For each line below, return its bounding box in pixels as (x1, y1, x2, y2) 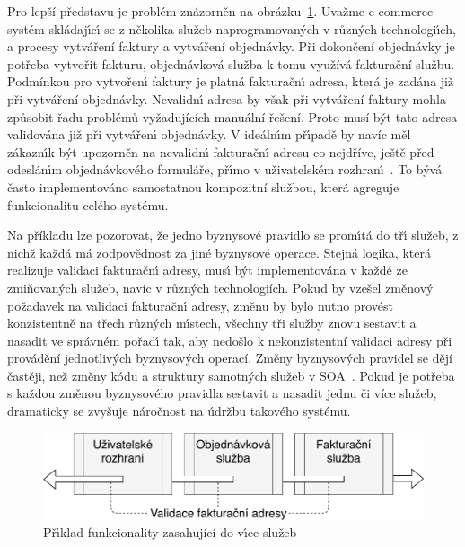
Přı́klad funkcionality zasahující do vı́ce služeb (43, 523, 297, 542)
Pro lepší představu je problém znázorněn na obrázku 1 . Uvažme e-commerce (7, 2, 434, 20)
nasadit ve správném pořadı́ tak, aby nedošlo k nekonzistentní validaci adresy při (7, 331, 452, 349)
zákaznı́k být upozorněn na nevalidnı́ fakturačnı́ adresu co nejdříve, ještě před (7, 142, 434, 161)
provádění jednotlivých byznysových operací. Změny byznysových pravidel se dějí (7, 348, 452, 367)
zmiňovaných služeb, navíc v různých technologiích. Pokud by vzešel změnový (7, 278, 434, 296)
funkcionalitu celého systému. (7, 195, 169, 214)
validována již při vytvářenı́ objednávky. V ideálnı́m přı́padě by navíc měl (7, 125, 411, 144)
